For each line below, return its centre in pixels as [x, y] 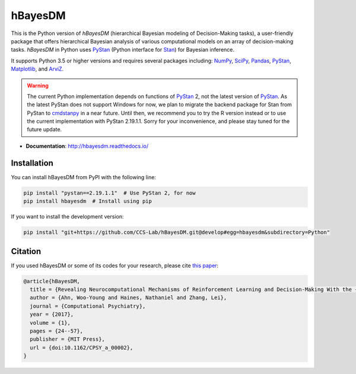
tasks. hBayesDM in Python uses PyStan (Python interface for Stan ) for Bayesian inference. [123, 50]
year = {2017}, [52, 314]
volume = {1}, [50, 323]
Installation [32, 163]
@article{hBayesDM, [52, 281]
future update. [44, 129]
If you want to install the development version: [67, 217]
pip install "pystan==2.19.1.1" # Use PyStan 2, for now [109, 193]
